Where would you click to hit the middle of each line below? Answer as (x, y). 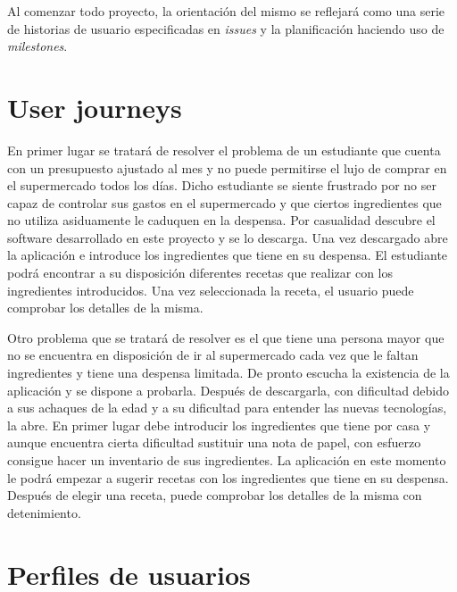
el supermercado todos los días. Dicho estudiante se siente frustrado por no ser (222, 185)
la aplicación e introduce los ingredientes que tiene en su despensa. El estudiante (228, 255)
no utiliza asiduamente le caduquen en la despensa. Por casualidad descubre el (221, 220)
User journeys (95, 107)
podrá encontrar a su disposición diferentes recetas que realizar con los (200, 273)
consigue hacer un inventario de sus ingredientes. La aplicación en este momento (227, 460)
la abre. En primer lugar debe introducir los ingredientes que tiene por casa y (219, 425)
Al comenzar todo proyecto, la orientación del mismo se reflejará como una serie (226, 11)
